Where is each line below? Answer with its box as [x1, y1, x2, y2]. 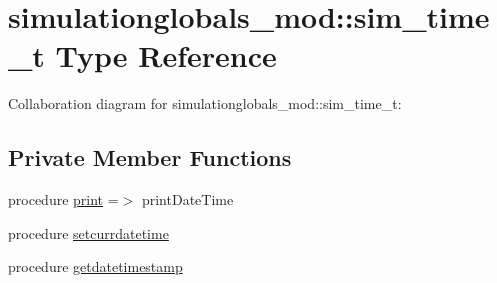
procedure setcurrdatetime [8, 222, 169, 243]
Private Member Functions [8, 142, 292, 173]
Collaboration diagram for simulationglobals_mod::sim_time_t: [8, 93, 402, 114]
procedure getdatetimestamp [8, 256, 183, 277]
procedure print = [8, 189, 119, 210]
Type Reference [55, 35, 277, 76]
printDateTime [141, 189, 234, 210]
